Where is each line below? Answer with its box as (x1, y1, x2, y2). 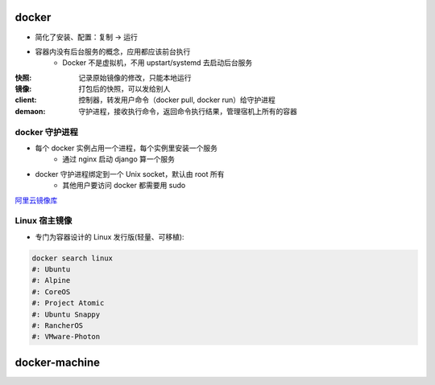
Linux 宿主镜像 (14, 215, 72, 227)
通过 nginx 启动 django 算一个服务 (62, 154, 175, 164)
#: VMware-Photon (31, 332, 101, 342)
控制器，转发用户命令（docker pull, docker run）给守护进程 (78, 95, 275, 104)
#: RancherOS (31, 322, 84, 330)
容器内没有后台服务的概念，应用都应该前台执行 (35, 47, 191, 56)
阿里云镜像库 (14, 195, 58, 205)
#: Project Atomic (31, 298, 105, 308)
